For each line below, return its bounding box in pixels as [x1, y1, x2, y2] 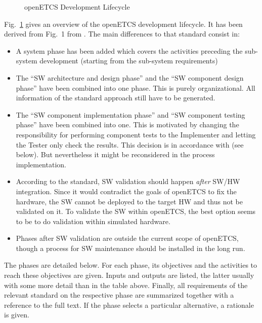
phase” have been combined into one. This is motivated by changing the [16, 119, 239, 130]
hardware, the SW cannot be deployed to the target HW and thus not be [16, 196, 243, 206]
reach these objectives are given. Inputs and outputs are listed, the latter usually [4, 270, 254, 280]
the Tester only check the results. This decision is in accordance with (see [16, 139, 244, 150]
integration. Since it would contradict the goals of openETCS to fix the [16, 186, 237, 196]
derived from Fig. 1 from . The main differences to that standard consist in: [4, 28, 240, 39]
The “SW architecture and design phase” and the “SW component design [16, 72, 244, 83]
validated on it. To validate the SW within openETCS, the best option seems [16, 206, 256, 217]
